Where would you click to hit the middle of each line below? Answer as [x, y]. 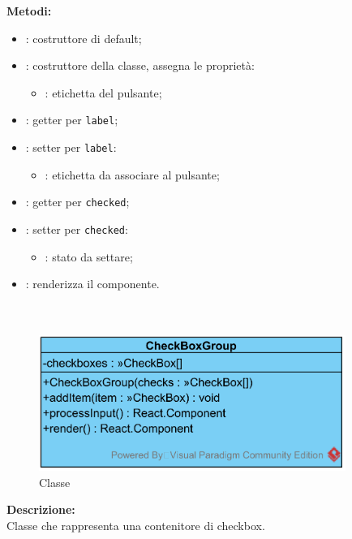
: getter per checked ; [77, 202]
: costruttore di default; [84, 38]
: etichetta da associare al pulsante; [132, 174]
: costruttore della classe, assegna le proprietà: [140, 65]
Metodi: [29, 11]
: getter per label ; [72, 120]
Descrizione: [41, 509]
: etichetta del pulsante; [103, 92]
